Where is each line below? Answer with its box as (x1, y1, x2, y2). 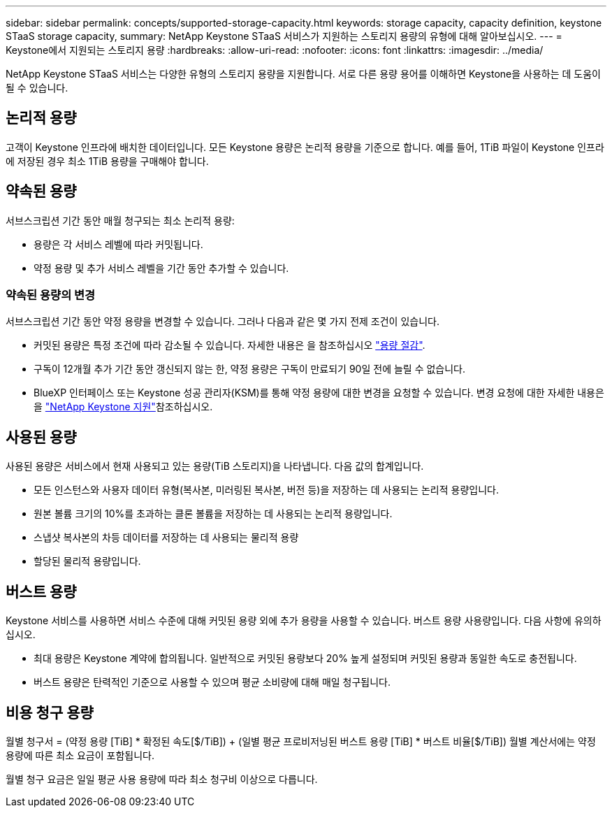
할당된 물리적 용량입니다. (34, 555, 141, 568)
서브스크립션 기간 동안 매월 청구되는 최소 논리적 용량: (6, 214, 235, 226)
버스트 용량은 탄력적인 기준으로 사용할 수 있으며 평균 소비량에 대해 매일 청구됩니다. (34, 676, 391, 689)
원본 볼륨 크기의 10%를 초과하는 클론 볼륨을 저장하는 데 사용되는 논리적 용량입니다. (34, 508, 393, 520)
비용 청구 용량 (6, 703, 94, 721)
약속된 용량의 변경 (6, 288, 96, 303)
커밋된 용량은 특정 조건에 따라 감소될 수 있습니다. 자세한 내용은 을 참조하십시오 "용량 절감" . (34, 339, 425, 352)
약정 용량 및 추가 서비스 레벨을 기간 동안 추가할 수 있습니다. (34, 261, 289, 274)
